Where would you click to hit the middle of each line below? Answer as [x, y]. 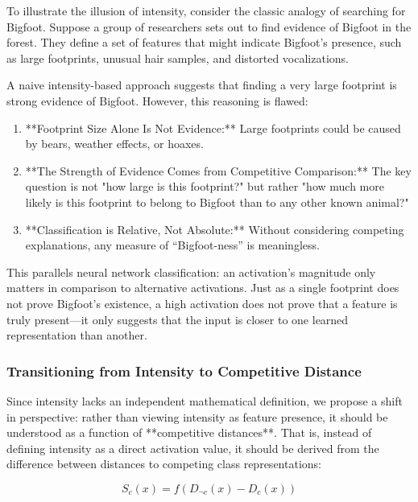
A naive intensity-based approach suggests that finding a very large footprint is [202, 85]
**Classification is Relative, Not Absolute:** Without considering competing [215, 229]
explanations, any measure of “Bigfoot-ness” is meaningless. [172, 245]
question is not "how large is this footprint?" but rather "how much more [205, 186]
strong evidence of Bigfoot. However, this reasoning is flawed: [157, 100]
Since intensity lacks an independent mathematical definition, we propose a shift [205, 400]
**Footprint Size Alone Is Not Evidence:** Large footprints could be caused [213, 128]
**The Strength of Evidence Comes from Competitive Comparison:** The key [218, 170]
